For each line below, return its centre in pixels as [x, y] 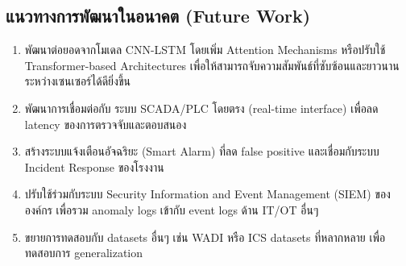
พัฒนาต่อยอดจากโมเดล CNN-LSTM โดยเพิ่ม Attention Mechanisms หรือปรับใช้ [205, 50]
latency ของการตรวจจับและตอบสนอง [106, 124]
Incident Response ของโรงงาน [94, 166]
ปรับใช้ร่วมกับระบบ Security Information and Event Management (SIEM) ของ [207, 194]
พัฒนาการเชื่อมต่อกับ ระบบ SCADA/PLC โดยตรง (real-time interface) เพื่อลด [201, 108]
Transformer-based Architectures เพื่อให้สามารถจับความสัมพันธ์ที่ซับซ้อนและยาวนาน [212, 65]
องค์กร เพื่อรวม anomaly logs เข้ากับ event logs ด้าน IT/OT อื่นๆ [172, 209]
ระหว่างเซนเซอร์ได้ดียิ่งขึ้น [77, 81]
